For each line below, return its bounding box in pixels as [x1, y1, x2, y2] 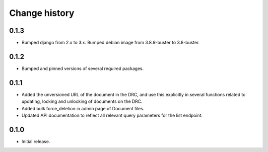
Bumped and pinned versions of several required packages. [21, 65, 144, 72]
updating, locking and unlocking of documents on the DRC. [21, 98, 142, 104]
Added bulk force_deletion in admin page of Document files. [21, 105, 145, 111]
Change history [9, 7, 74, 18]
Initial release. [21, 138, 50, 144]
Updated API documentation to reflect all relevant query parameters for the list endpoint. [21, 112, 203, 119]
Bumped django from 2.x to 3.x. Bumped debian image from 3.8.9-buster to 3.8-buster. [21, 40, 200, 46]
